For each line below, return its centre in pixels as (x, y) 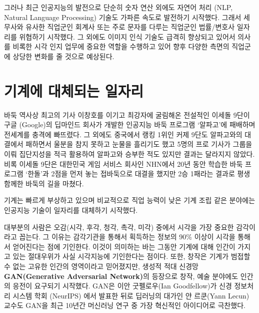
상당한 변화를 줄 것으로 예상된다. (63, 56)
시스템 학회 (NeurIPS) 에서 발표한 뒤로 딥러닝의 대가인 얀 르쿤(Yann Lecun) (131, 295)
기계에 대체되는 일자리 (74, 90)
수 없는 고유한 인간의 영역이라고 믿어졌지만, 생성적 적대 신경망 (101, 266)
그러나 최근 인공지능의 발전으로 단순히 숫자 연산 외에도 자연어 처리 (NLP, (118, 7)
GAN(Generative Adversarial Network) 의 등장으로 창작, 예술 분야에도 (121, 276)
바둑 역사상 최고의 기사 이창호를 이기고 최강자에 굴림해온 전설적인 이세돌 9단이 (127, 114)
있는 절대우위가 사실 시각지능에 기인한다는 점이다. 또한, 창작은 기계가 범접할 (131, 256)
